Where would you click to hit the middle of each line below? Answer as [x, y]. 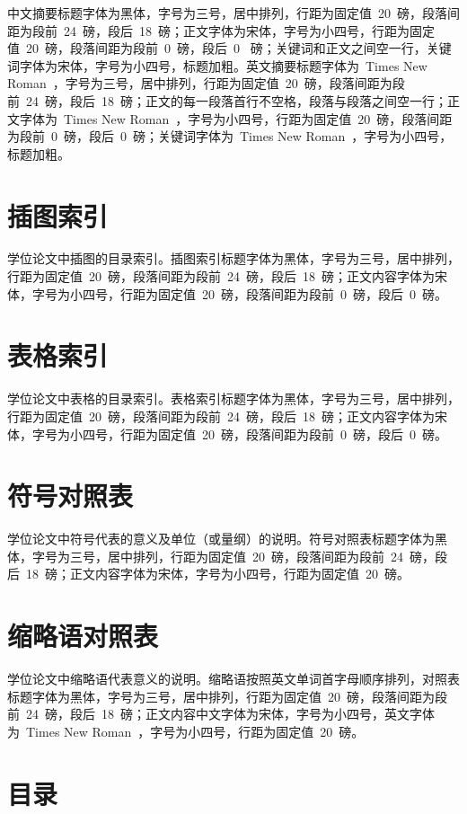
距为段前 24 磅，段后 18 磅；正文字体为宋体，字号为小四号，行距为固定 [221, 30]
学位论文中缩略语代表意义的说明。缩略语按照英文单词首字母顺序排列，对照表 [233, 679]
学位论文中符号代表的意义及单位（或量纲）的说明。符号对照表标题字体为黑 [227, 539]
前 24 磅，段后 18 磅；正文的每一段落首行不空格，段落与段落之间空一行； [227, 100]
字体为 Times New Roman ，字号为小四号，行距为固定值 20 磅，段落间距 [236, 118]
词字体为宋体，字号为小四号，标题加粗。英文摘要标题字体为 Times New [217, 65]
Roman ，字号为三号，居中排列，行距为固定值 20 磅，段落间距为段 [206, 83]
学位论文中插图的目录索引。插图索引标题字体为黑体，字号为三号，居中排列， [233, 258]
